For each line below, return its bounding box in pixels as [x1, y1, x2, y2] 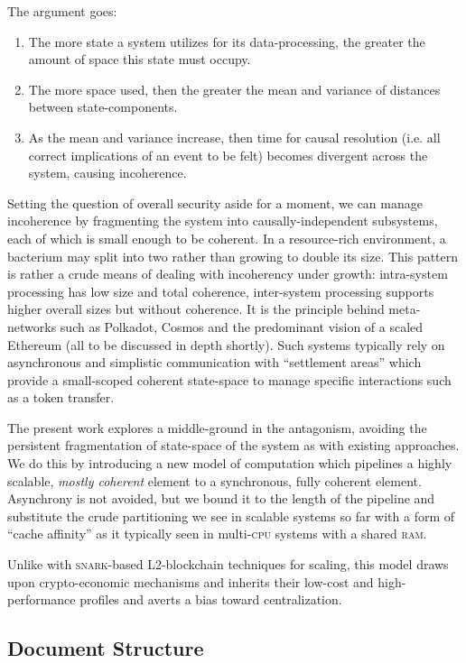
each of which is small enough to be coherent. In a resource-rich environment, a [7, 228, 446, 247]
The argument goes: [7, 2, 117, 20]
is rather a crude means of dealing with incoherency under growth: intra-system [7, 264, 448, 283]
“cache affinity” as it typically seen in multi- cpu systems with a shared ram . [7, 524, 427, 543]
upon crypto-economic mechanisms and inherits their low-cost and [7, 572, 374, 591]
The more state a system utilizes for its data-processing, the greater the [28, 32, 425, 51]
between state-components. [28, 97, 178, 116]
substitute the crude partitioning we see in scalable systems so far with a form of [7, 506, 455, 525]
